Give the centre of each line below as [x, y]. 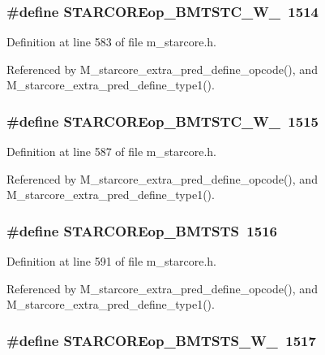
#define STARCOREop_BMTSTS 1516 [142, 230]
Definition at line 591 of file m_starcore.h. [111, 261]
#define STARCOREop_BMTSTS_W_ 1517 [161, 340]
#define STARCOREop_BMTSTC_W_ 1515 [162, 121]
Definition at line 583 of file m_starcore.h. [111, 42]
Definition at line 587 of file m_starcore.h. [111, 152]
